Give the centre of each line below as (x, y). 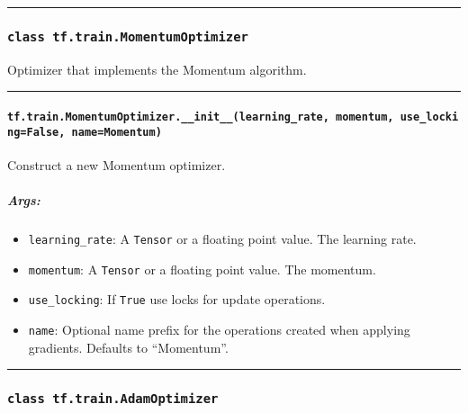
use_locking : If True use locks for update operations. (177, 299)
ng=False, (36, 132)
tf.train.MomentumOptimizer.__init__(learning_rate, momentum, (201, 117)
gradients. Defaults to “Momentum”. (128, 347)
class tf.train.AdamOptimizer (113, 399)
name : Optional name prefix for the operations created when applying (219, 330)
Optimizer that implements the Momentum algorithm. (157, 69)
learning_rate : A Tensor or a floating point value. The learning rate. (222, 239)
